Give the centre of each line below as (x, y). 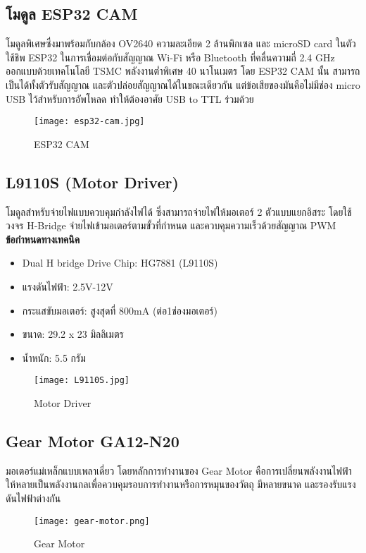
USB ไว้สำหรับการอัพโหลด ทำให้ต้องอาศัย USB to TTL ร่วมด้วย (130, 98)
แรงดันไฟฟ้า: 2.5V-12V (68, 286)
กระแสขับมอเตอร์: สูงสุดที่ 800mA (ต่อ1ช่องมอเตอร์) (120, 310)
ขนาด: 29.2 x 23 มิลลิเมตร (73, 334)
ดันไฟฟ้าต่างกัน (33, 498)
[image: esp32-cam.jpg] (89, 122)
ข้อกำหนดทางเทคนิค (43, 239)
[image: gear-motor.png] (92, 521)
